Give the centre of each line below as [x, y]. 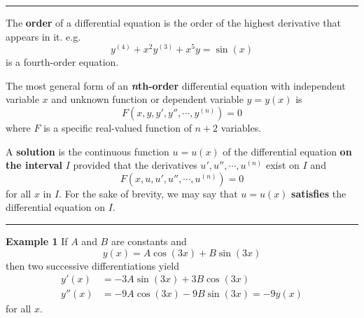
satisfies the [319, 193]
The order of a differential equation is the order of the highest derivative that [173, 22]
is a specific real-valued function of [118, 128]
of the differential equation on [287, 151]
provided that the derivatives [135, 165]
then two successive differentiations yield [93, 265]
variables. [241, 128]
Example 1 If [37, 241]
